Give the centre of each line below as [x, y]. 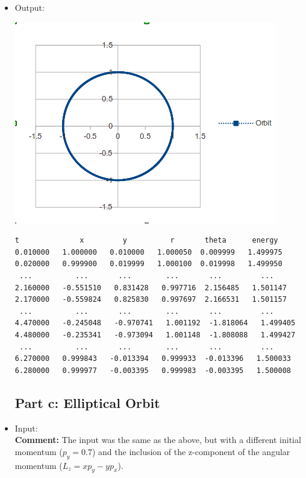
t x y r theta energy [146, 241]
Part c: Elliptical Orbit [87, 402]
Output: [30, 7]
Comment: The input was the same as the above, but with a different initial [158, 440]
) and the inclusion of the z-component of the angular [191, 451]
